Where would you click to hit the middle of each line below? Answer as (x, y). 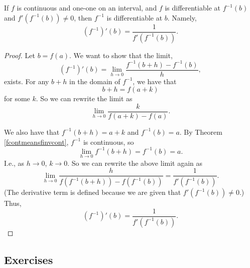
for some (17, 98)
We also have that (32, 131)
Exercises (29, 259)
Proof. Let (20, 55)
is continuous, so (108, 142)
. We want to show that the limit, (121, 55)
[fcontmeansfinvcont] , (36, 142)
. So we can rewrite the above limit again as (135, 163)
